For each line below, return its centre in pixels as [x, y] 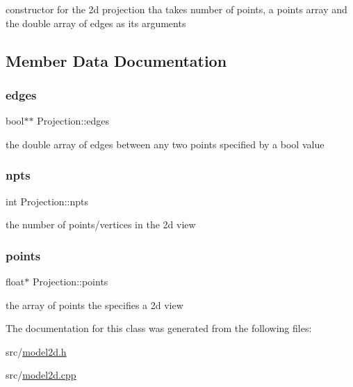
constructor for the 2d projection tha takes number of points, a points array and [176, 9]
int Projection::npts [47, 201]
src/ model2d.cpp [41, 375]
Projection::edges [73, 121]
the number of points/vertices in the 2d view [101, 224]
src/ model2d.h [36, 351]
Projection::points [70, 281]
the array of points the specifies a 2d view [95, 305]
